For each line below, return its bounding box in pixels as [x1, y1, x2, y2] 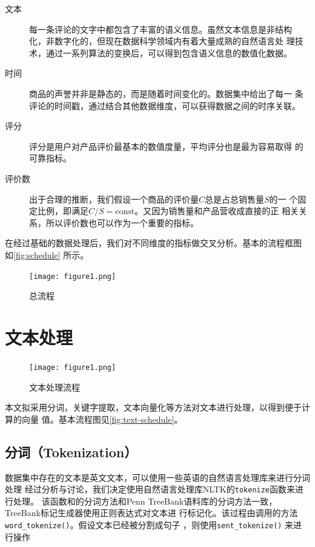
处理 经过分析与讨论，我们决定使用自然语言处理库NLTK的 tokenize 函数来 [5, 483, 296, 495]
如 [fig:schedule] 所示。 [5, 248, 89, 261]
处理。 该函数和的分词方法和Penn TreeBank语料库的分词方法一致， [13, 494, 277, 507]
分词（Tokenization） [5, 442, 138, 461]
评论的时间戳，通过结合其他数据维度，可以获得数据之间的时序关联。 [29, 99, 300, 112]
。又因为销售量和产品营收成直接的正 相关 [134, 204, 299, 217]
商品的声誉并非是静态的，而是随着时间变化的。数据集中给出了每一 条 [29, 87, 303, 99]
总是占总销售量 [205, 192, 265, 205]
